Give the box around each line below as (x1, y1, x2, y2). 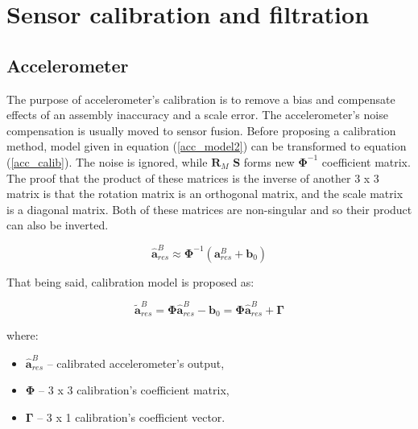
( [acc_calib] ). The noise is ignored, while (6, 153, 208, 170)
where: (6, 327, 39, 344)
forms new (243, 153, 295, 170)
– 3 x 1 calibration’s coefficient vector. (37, 408, 226, 425)
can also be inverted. (6, 217, 109, 233)
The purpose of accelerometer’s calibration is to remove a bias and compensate (6, 90, 395, 107)
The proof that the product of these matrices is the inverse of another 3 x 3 (6, 169, 379, 186)
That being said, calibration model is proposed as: (6, 273, 255, 290)
